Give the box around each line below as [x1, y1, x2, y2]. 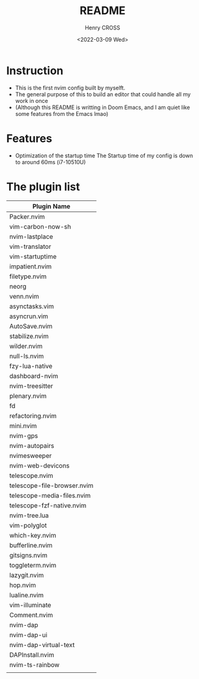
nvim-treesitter [9, 381, 54, 390]
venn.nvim [9, 292, 40, 300]
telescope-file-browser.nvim [9, 481, 93, 490]
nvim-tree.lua [9, 511, 49, 520]
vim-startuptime [9, 252, 57, 260]
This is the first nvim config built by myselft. [15, 84, 126, 91]
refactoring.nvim [9, 411, 57, 420]
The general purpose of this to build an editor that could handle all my [15, 90, 191, 98]
